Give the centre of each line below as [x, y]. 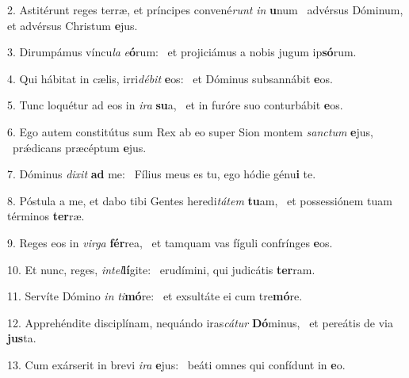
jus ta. [22, 338]
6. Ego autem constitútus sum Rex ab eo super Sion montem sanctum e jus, [190, 131]
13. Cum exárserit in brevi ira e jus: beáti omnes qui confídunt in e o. [176, 364]
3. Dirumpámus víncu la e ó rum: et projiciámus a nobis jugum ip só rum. [182, 52]
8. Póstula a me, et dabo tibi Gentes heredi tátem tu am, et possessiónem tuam [200, 200]
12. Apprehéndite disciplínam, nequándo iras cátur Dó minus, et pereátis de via [201, 322]
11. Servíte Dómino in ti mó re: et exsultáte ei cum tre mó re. [155, 296]
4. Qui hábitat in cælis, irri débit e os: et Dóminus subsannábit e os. [170, 78]
